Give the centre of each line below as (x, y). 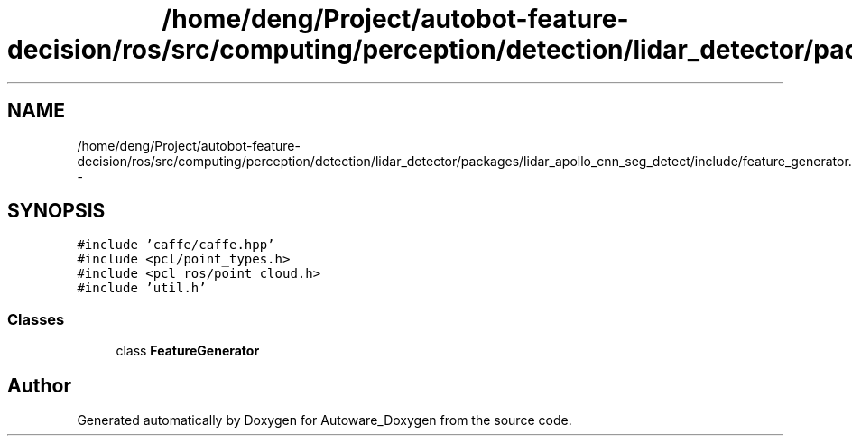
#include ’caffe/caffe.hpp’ (176, 245)
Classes (36, 319)
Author (39, 385)
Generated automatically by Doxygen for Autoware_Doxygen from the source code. (324, 420)
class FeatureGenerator (188, 351)
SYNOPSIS (56, 211)
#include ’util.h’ (142, 288)
